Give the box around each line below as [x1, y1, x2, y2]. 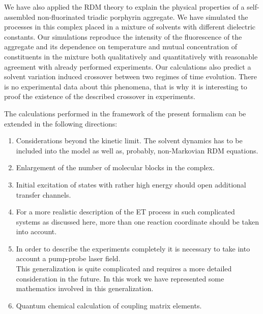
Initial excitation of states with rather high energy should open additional [16, 179, 246, 190]
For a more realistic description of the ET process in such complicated [16, 206, 235, 217]
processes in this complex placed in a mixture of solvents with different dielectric [4, 21, 256, 32]
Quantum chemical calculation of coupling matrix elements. [16, 300, 202, 310]
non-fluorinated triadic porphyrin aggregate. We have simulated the [37, 11, 248, 22]
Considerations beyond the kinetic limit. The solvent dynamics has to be [16, 135, 243, 146]
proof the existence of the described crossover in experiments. [4, 91, 195, 102]
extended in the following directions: [4, 118, 118, 129]
